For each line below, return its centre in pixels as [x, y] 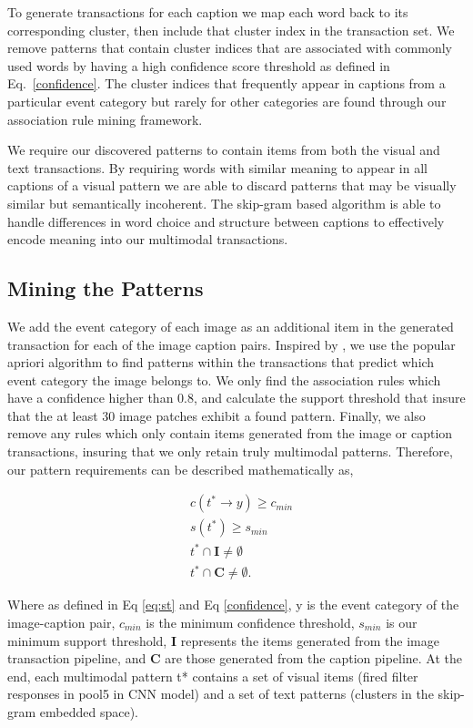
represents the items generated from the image [310, 640]
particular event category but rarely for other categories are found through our [227, 101]
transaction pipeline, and [77, 658]
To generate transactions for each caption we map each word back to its [208, 12]
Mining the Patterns [106, 288]
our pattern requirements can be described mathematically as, [181, 469]
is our [402, 622]
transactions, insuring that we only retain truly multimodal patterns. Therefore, [230, 451]
